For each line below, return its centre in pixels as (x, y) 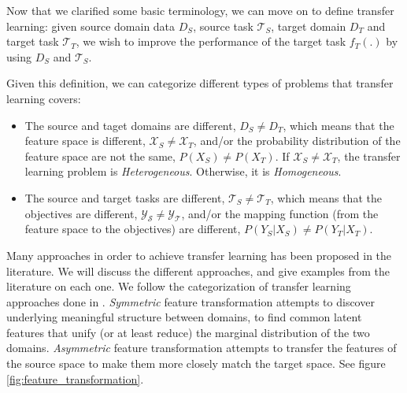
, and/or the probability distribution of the (297, 141)
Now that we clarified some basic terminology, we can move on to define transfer (200, 10)
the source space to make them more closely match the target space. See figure (196, 363)
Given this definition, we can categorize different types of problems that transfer (200, 83)
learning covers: (44, 98)
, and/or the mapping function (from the (280, 213)
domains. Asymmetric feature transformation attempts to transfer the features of (202, 348)
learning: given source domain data (91, 26)
